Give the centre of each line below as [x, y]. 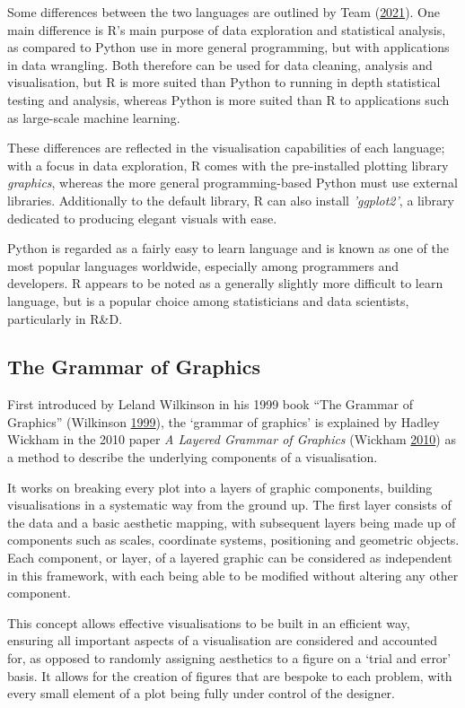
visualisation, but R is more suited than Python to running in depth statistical [224, 82]
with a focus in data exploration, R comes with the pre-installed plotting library [228, 165]
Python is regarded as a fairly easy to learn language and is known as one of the [228, 248]
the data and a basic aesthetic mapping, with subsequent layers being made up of [232, 522]
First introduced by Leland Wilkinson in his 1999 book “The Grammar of [211, 404]
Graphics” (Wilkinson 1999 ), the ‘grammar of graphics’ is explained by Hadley [224, 421]
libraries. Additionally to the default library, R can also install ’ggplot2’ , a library [231, 200]
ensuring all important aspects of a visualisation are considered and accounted [222, 640]
